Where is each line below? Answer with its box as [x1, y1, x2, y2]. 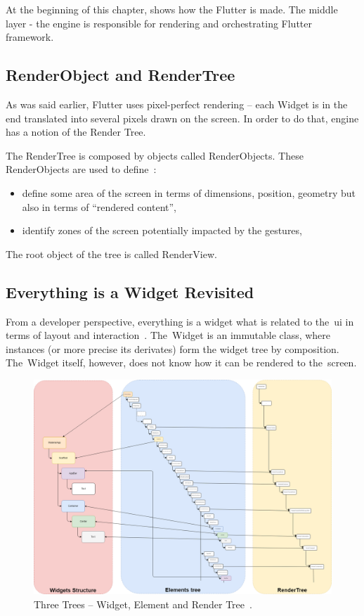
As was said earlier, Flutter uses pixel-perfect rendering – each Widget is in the [6, 96, 348, 111]
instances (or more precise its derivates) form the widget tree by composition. [6, 341, 339, 356]
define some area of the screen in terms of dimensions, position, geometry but [22, 185, 356, 200]
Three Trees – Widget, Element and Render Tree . [34, 597, 252, 612]
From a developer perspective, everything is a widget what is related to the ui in [6, 314, 354, 328]
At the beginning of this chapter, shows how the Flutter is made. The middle [6, 2, 338, 16]
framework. [6, 30, 54, 44]
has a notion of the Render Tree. [6, 124, 146, 139]
